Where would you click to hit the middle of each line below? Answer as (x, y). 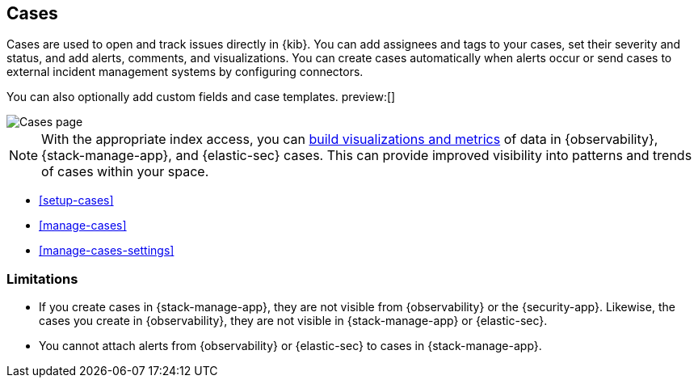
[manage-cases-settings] (107, 251)
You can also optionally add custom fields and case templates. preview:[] (201, 97)
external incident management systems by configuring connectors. (185, 72)
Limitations (42, 279)
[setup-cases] (76, 200)
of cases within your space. (125, 172)
